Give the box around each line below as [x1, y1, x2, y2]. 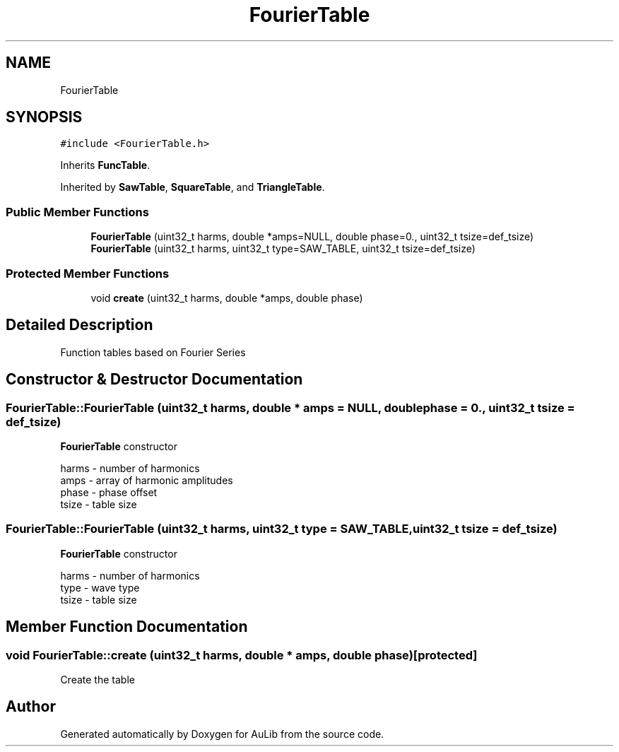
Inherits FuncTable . [60, 159, 151, 172]
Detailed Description [6, 316, 153, 334]
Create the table [60, 673, 135, 686]
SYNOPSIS [6, 108, 83, 127]
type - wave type [60, 581, 140, 594]
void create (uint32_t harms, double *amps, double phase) [90, 291, 363, 304]
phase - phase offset [60, 486, 158, 498]
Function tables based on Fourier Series [60, 346, 246, 358]
